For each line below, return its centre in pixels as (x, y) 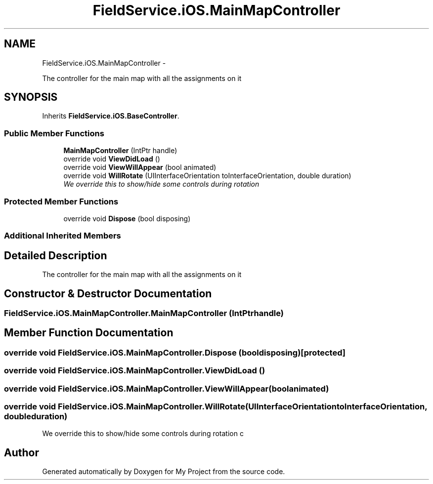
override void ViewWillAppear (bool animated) (140, 167)
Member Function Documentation (89, 333)
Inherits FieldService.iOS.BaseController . (111, 116)
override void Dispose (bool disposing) (127, 218)
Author (22, 452)
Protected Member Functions (61, 201)
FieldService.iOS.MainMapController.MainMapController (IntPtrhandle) (144, 313)
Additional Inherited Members (63, 236)
